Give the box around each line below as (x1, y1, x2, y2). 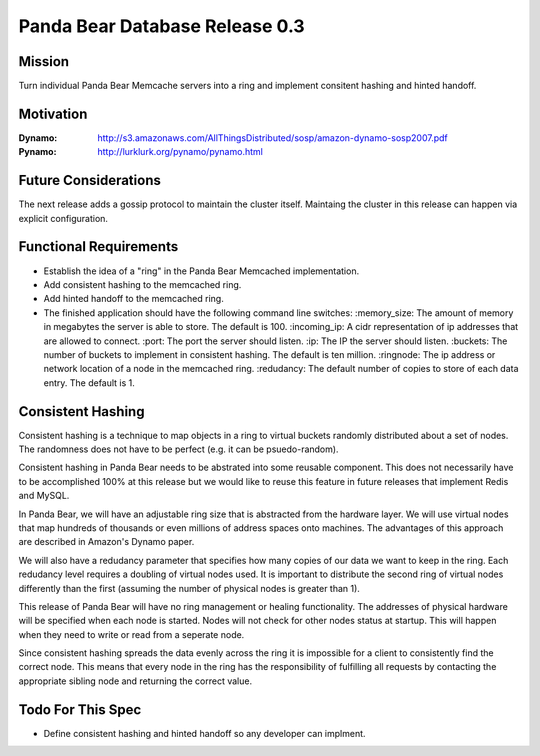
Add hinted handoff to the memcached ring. (43, 293, 224, 305)
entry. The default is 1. (43, 376, 135, 389)
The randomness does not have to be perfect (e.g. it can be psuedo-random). (18, 443, 339, 455)
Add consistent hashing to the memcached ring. (43, 278, 242, 290)
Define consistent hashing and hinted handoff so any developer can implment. (43, 727, 366, 739)
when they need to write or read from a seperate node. (18, 628, 245, 640)
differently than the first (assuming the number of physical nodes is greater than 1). (18, 582, 360, 594)
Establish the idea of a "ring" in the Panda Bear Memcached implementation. (43, 265, 360, 277)
